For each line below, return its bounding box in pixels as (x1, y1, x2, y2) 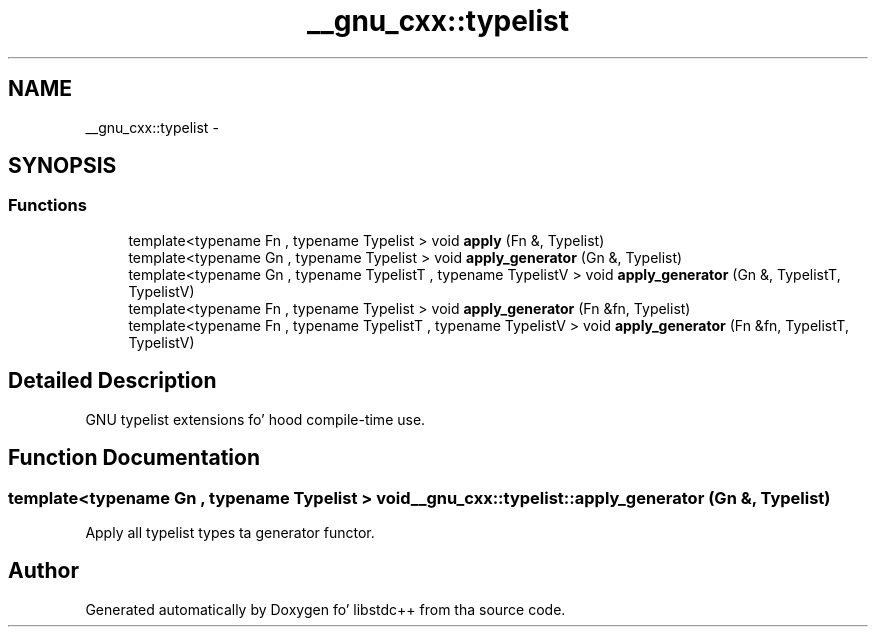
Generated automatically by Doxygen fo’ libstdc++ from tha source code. (85, 600, 566, 618)
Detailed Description (8, 368, 217, 394)
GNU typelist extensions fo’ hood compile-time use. (85, 410, 426, 428)
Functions (8, 195, 87, 216)
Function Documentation (8, 445, 260, 471)
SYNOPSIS (8, 153, 117, 179)
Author (8, 558, 79, 584)
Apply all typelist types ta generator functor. (85, 523, 375, 541)
